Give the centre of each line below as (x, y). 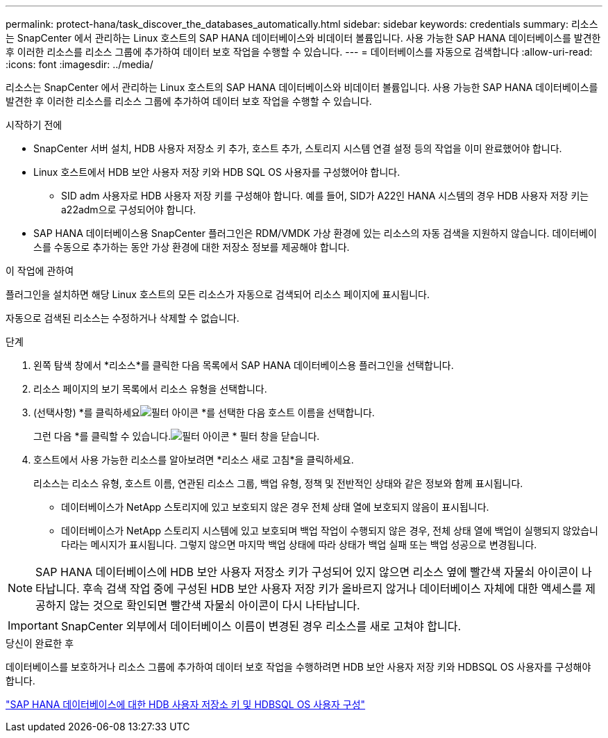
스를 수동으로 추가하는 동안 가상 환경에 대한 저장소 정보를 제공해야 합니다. (192, 247)
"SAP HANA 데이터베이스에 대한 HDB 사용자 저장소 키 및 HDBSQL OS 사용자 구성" (186, 704)
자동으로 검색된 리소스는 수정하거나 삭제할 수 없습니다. (123, 318)
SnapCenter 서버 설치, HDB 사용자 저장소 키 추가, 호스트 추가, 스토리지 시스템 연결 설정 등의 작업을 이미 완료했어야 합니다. (298, 148)
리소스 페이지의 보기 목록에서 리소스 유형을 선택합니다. (150, 389)
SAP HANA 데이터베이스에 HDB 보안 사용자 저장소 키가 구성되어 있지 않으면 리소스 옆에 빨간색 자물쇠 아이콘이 (307, 572)
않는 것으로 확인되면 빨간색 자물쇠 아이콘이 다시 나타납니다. (214, 605)
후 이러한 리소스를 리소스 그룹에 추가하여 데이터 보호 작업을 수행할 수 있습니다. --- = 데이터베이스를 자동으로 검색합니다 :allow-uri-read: (299, 52)
